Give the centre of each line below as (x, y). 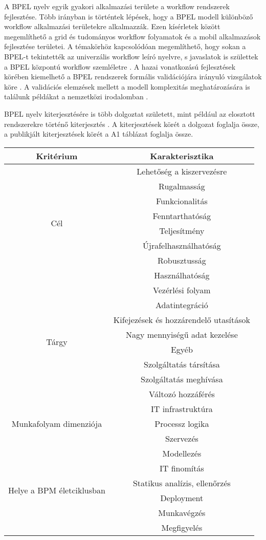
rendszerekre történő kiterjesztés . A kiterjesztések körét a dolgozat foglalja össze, (132, 124)
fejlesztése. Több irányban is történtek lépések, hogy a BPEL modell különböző (129, 16)
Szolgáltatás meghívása (182, 379)
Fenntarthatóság (182, 215)
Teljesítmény (182, 230)
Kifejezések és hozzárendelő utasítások (182, 319)
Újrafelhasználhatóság (182, 245)
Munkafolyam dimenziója (57, 423)
